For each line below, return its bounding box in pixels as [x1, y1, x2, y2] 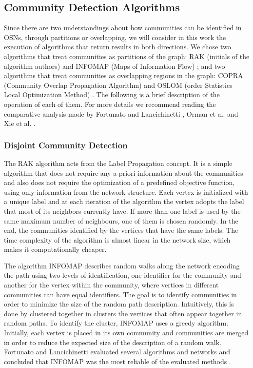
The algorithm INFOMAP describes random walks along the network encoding [4, 260, 240, 270]
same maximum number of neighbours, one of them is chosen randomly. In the [4, 215, 238, 225]
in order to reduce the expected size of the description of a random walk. [4, 337, 221, 347]
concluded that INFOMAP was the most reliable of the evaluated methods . [4, 356, 231, 366]
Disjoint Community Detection [4, 139, 128, 151]
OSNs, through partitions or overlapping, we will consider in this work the [4, 32, 226, 42]
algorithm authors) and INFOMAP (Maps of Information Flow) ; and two [4, 61, 225, 71]
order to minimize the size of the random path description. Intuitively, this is [4, 299, 234, 309]
